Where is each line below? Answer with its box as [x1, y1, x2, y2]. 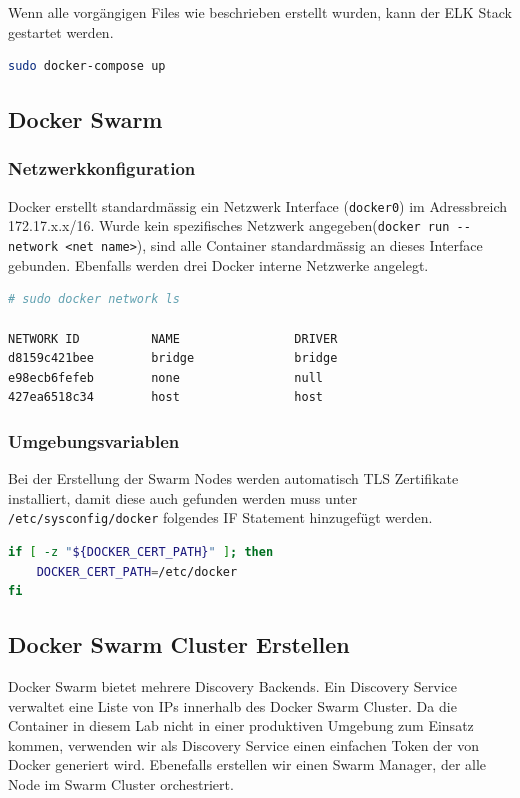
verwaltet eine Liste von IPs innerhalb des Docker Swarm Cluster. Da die [8, 695, 457, 716]
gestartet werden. [8, 21, 114, 42]
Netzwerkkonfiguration [8, 156, 196, 181]
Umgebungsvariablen [8, 428, 180, 453]
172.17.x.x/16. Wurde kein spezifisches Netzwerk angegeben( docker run [8, 215, 450, 236]
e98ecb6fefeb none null [8, 370, 323, 385]
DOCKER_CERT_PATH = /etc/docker [36, 564, 238, 579]
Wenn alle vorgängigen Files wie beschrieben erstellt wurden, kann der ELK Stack [8, 2, 512, 22]
